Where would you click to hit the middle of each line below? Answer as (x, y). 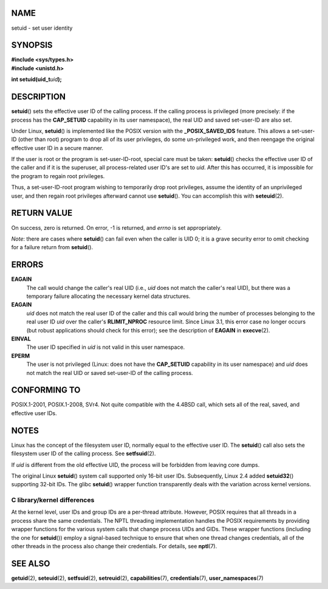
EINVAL (21, 339)
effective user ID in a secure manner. (57, 148)
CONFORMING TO (46, 390)
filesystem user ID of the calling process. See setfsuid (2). (84, 453)
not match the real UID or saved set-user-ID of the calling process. (110, 373)
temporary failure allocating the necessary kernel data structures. (108, 296)
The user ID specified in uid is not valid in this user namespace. (106, 347)
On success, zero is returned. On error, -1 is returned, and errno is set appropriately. (116, 227)
